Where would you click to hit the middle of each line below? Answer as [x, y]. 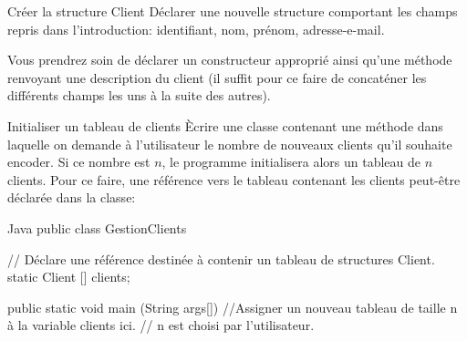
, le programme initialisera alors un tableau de [291, 162]
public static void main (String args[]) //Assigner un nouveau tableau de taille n [233, 307]
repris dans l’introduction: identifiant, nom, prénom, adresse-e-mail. [196, 29]
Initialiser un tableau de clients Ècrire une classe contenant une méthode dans [225, 125]
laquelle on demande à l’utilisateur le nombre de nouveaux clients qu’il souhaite [230, 144]
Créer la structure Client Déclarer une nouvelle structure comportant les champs [233, 11]
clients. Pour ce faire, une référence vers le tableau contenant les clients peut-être [234, 179]
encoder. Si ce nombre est [79, 162]
